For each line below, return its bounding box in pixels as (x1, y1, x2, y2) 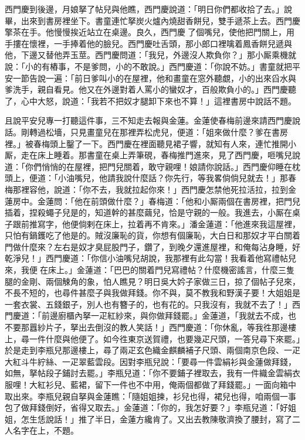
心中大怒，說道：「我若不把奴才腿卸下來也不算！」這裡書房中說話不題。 (21, 94, 296, 107)
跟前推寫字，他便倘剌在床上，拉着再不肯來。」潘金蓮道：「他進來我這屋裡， (12, 217, 300, 230)
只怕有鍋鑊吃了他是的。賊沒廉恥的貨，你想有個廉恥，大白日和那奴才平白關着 (5, 229, 300, 241)
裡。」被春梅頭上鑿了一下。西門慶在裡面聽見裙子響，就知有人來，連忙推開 (5, 137, 288, 149)
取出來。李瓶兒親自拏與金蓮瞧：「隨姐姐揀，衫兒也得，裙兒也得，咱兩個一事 (5, 390, 296, 402)
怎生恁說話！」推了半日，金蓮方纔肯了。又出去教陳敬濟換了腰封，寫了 (21, 412, 292, 425)
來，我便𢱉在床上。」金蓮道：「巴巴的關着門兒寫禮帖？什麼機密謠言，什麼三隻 (5, 264, 294, 276)
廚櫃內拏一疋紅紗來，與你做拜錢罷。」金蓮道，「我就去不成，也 (57, 309, 296, 322)
